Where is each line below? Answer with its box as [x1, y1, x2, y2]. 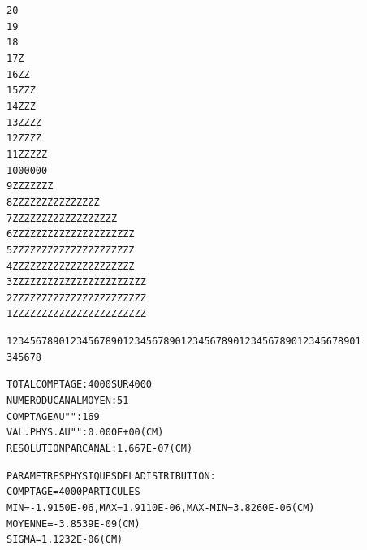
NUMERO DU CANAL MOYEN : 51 [6, 395, 129, 407]
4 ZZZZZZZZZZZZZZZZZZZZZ [6, 260, 135, 272]
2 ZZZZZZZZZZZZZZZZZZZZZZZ [6, 292, 146, 304]
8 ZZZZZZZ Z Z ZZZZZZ [6, 196, 100, 208]
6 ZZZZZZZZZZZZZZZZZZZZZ [6, 228, 135, 240]
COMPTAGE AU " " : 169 [6, 410, 100, 422]
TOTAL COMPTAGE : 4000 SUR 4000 [6, 379, 153, 391]
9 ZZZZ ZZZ [6, 180, 54, 193]
